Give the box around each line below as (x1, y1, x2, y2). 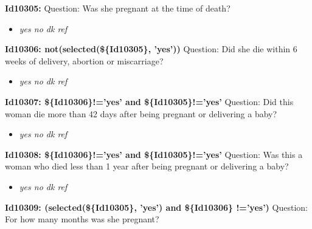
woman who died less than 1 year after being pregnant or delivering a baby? (5, 160, 289, 173)
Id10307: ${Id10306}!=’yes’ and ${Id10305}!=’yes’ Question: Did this (5, 95, 294, 108)
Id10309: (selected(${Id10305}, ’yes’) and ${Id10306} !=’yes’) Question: (5, 200, 308, 213)
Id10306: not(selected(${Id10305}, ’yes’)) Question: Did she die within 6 (5, 43, 297, 55)
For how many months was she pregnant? (5, 213, 159, 225)
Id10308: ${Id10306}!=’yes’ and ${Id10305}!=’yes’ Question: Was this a (5, 148, 303, 160)
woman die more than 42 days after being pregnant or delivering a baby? (5, 107, 277, 120)
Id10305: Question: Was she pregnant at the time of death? (5, 2, 231, 14)
